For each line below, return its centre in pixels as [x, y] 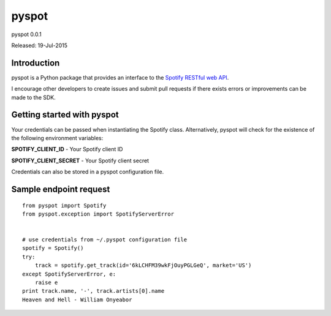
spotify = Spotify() [53, 248]
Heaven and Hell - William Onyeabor [77, 299]
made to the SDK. [34, 97]
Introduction [36, 63]
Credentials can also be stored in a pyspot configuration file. [88, 172]
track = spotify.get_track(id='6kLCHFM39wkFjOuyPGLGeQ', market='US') [143, 265]
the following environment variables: [57, 138]
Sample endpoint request [61, 189]
